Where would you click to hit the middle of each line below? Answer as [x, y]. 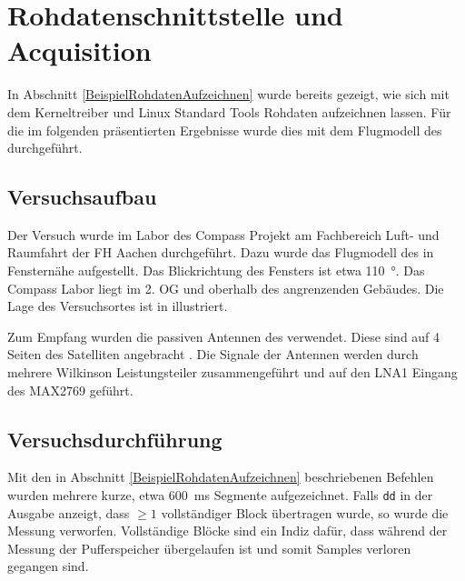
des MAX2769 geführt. [70, 390]
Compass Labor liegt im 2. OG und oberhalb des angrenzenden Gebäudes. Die [226, 288]
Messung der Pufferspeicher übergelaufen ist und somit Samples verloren [209, 548]
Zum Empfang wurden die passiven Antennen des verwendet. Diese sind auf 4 [224, 336]
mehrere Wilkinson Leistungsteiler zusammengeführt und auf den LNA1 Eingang [232, 372]
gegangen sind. [48, 566]
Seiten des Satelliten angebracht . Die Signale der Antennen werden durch [213, 354]
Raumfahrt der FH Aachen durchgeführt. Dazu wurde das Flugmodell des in [221, 252]
